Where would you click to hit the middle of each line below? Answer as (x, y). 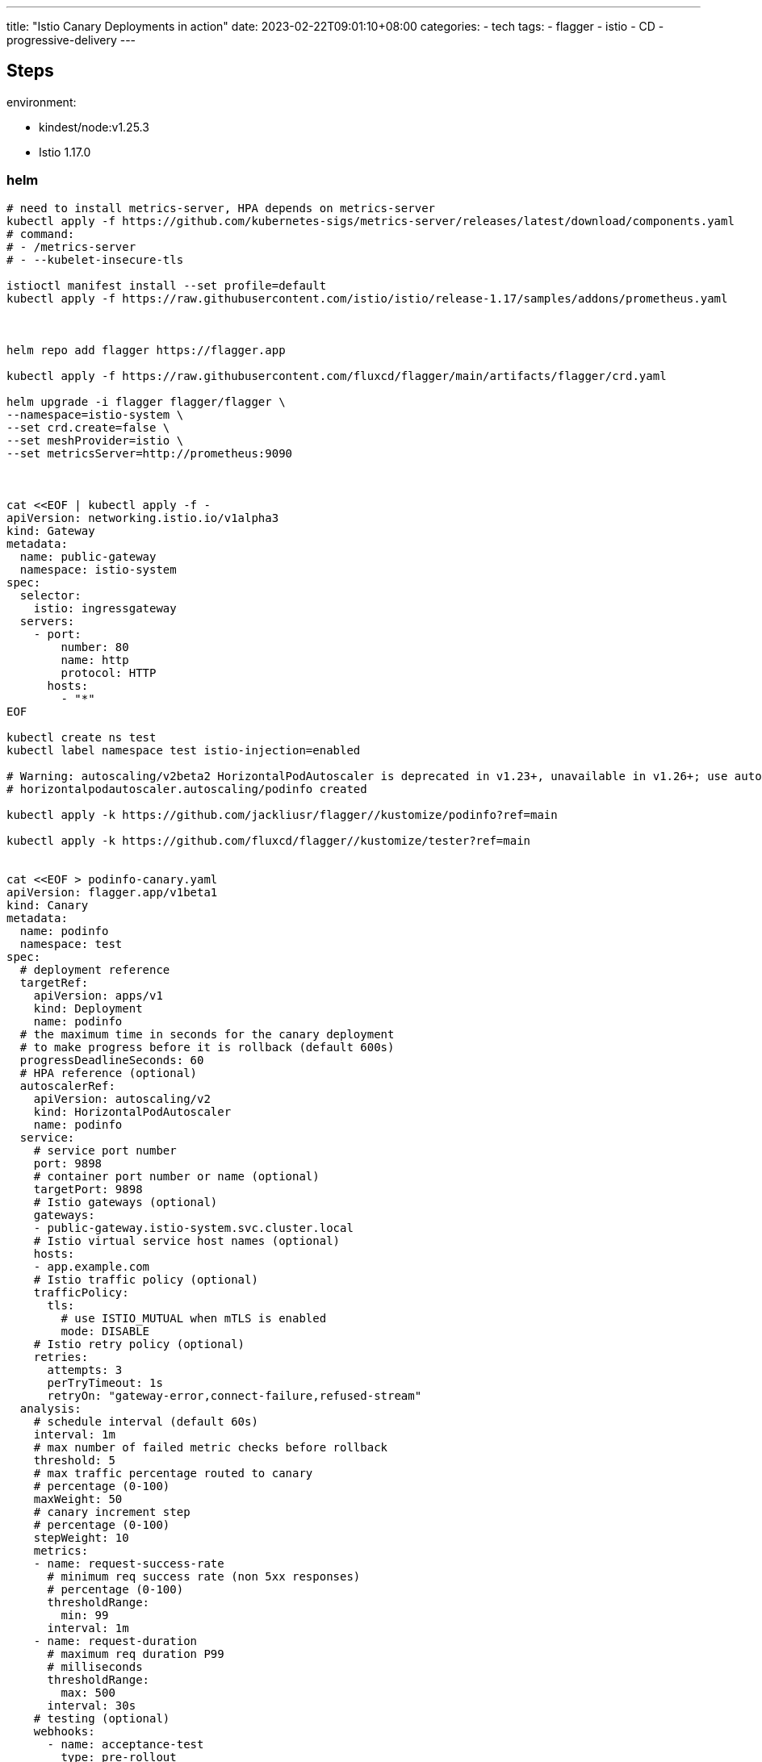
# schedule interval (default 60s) (146, 1421)
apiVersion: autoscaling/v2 (122, 1098)
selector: (50, 595)
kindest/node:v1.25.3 (94, 127)
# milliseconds (95, 1666)
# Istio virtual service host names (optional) (187, 1240)
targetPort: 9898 (88, 1189)
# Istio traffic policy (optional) (146, 1279)
